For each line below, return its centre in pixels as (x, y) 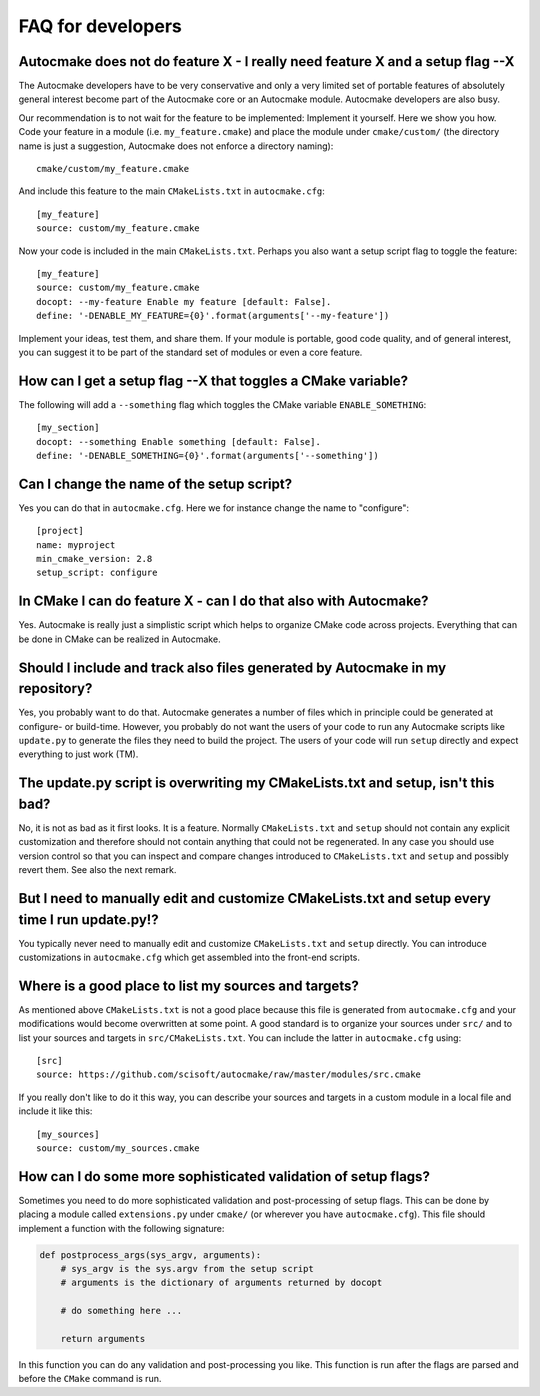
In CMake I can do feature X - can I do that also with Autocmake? (223, 601)
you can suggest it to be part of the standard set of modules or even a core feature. (190, 352)
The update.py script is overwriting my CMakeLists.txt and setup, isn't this (256, 783)
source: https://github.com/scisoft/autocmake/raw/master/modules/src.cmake (229, 1074)
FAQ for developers (100, 26)
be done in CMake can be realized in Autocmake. (119, 639)
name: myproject (76, 544)
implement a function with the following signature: (121, 1228)
